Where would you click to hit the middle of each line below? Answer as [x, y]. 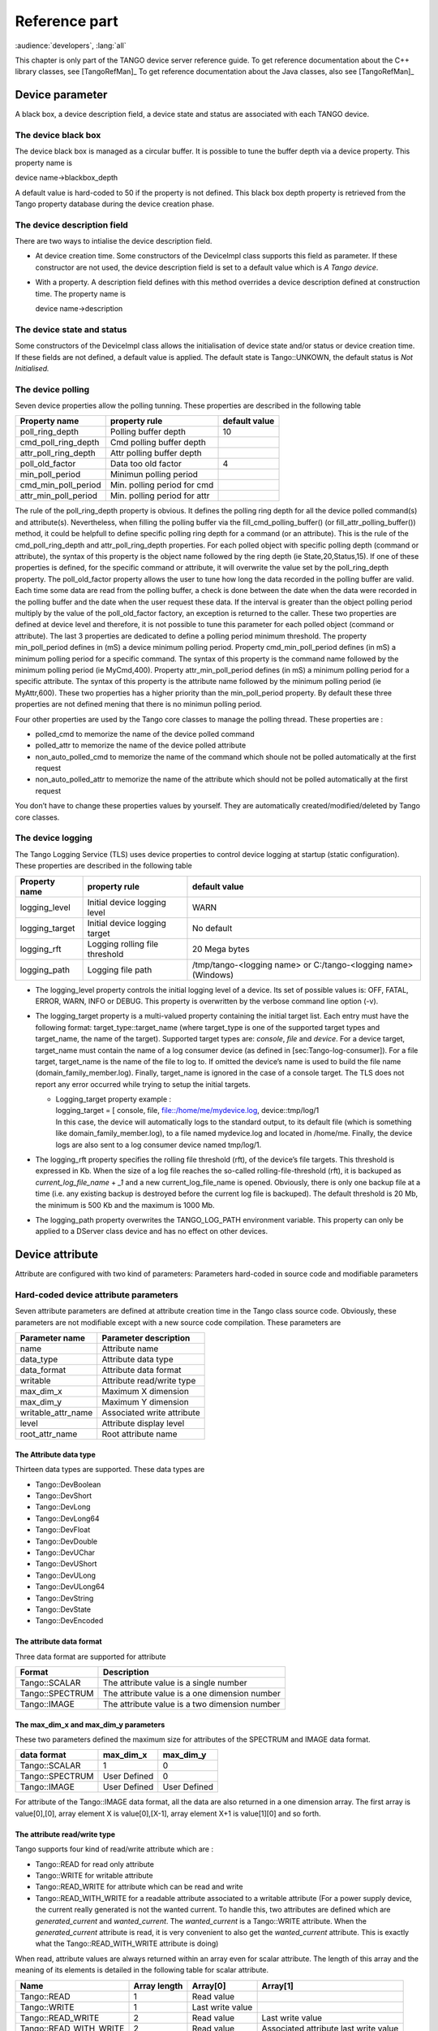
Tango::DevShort [64, 1496]
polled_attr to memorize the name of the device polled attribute [141, 745]
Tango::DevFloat [63, 1530]
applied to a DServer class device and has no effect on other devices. [152, 1232]
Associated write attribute [151, 1413]
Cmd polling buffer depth [158, 443]
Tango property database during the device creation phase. [115, 204]
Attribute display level [143, 1423]
